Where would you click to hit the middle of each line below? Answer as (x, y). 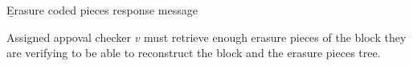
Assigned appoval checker (69, 37)
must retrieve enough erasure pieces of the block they (275, 37)
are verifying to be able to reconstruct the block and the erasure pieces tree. (194, 53)
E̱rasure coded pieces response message (102, 10)
